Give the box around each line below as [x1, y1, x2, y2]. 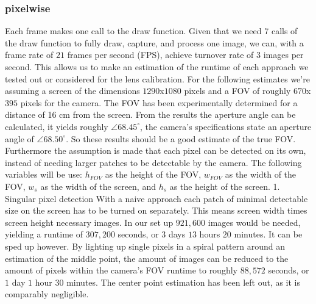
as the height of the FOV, [105, 168, 202, 181]
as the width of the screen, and [40, 179, 156, 192]
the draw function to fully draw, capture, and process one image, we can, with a [5, 36, 304, 49]
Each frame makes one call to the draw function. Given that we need [5, 24, 262, 37]
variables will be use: [5, 168, 82, 181]
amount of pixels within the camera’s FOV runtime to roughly [5, 264, 237, 277]
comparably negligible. [5, 288, 89, 300]
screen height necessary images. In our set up [5, 215, 174, 228]
